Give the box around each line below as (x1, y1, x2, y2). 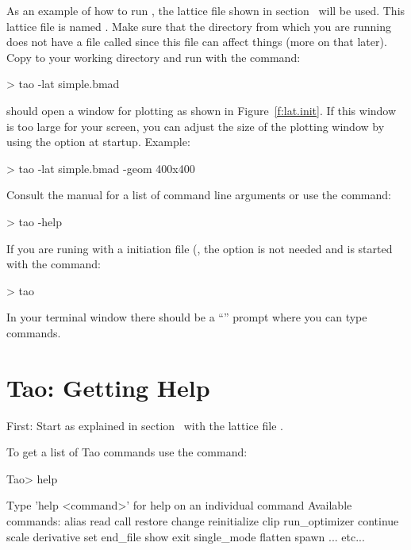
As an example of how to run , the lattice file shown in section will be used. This (6, 2, 405, 18)
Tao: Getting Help (6, 371, 210, 403)
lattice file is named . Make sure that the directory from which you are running (6, 17, 391, 34)
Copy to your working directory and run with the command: (6, 48, 301, 65)
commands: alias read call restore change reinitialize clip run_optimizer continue (6, 513, 399, 529)
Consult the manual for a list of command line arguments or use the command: (6, 187, 391, 203)
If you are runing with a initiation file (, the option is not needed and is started (6, 240, 393, 256)
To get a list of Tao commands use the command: (6, 444, 248, 460)
